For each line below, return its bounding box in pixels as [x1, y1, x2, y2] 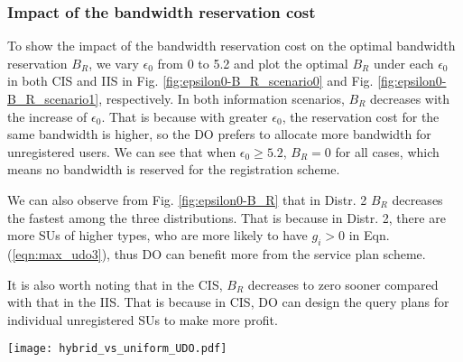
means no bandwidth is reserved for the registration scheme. [7, 160, 340, 179]
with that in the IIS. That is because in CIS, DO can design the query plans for [7, 292, 449, 311]
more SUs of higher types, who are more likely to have [7, 226, 308, 245]
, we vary [88, 53, 139, 72]
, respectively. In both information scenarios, [98, 89, 345, 107]
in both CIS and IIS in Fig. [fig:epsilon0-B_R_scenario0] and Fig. [7, 71, 374, 90]
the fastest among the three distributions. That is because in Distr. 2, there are [7, 208, 446, 227]
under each [373, 53, 434, 72]
